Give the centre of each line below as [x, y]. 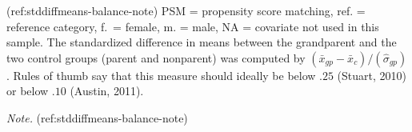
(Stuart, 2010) [372, 75]
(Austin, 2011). [107, 91]
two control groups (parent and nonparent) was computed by [156, 57]
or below [28, 91]
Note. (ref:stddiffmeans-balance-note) [97, 117]
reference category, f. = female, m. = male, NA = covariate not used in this [193, 26]
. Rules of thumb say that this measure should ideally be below [161, 75]
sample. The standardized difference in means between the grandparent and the [202, 42]
